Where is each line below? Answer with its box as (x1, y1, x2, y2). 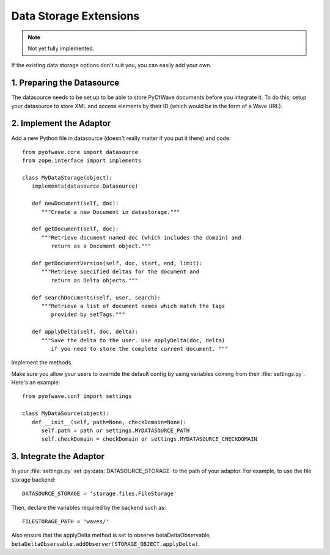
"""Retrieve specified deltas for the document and (41, 268, 200, 275)
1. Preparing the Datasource (11, 78, 120, 88)
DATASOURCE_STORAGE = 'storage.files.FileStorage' (22, 490, 177, 498)
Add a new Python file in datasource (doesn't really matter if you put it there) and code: (11, 134, 232, 142)
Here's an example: (11, 379, 61, 386)
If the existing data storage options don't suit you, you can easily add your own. (11, 62, 212, 69)
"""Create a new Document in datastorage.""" (41, 208, 180, 215)
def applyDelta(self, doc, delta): (31, 328, 139, 336)
